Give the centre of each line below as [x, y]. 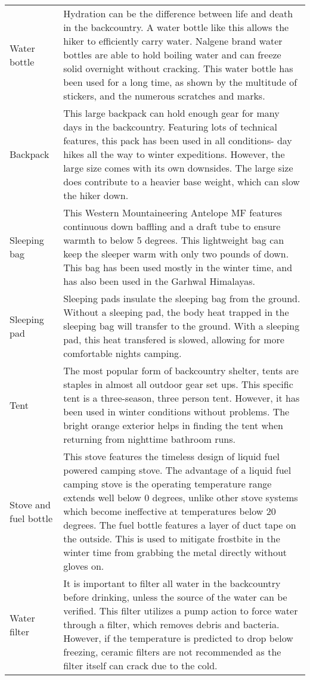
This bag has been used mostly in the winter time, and [178, 267]
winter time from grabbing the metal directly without [175, 552]
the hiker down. [96, 195]
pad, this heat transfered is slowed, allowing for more [174, 339]
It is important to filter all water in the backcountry [172, 583]
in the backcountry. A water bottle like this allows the [176, 27]
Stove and [30, 504]
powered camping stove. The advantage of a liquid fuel [177, 470]
